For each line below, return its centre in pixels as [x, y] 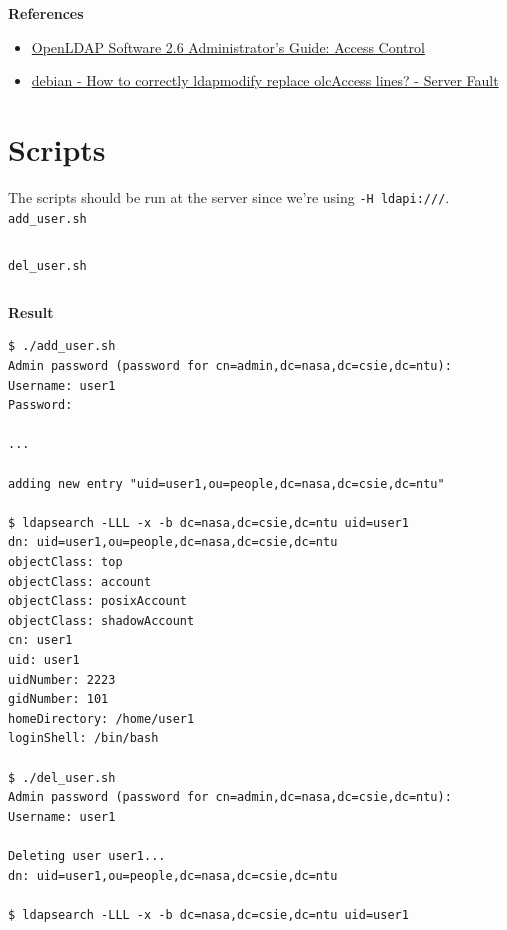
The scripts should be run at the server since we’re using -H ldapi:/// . [229, 196]
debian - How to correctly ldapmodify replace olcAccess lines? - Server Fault [265, 80]
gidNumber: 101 [58, 699]
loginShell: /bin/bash [83, 738]
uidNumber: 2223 [62, 679]
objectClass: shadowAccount [101, 620]
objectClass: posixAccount [97, 601]
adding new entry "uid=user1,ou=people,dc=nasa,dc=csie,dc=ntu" [226, 483]
